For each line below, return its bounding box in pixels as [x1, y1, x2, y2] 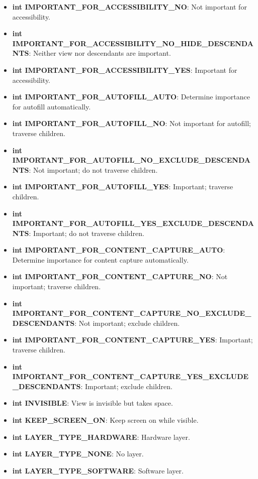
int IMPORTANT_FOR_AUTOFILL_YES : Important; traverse [12, 181, 233, 192]
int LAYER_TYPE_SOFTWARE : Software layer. [12, 465, 184, 475]
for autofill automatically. [12, 101, 91, 111]
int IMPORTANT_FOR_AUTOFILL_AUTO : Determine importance [12, 91, 250, 102]
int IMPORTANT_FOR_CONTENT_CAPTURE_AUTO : [12, 245, 225, 255]
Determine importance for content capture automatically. [12, 254, 189, 265]
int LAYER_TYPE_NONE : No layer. [12, 448, 144, 459]
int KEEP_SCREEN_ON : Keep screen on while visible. [12, 415, 199, 425]
